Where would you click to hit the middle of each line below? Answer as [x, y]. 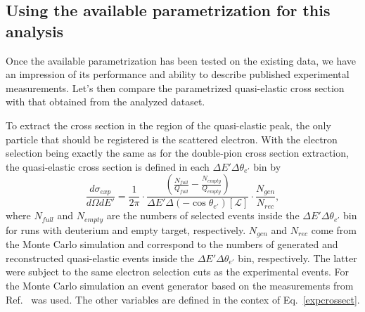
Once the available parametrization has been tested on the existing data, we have [181, 60]
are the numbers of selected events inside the [203, 215]
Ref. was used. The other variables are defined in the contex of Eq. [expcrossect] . [183, 299]
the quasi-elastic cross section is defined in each [108, 166]
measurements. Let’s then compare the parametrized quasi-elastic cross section [175, 87]
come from [334, 229]
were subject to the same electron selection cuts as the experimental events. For [177, 272]
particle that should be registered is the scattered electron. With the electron [172, 139]
